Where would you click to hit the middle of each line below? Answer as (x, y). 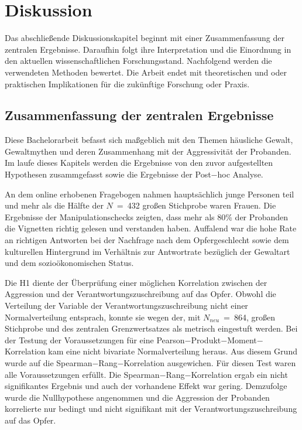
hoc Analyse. (240, 174)
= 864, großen (250, 317)
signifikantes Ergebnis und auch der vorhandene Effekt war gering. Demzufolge (146, 386)
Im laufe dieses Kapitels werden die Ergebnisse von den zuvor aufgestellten (139, 163)
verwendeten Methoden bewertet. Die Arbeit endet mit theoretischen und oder (146, 72)
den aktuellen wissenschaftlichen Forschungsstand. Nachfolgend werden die (138, 61)
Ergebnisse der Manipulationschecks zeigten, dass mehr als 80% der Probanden (147, 216)
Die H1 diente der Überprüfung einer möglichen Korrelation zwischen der (136, 282)
